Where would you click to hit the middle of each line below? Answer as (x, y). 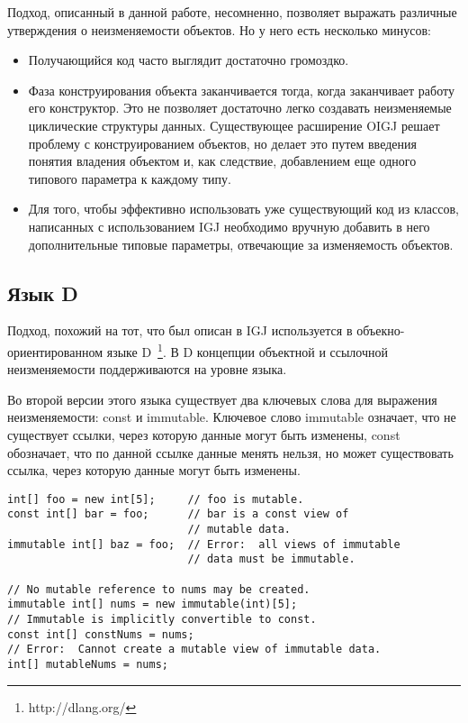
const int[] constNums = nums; (101, 634)
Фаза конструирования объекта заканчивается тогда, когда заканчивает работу (241, 90)
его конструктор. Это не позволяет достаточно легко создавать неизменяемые (240, 108)
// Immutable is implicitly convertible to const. (162, 619)
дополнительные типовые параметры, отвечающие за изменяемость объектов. (241, 244)
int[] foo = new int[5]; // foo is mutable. (156, 499)
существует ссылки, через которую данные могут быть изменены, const (204, 434)
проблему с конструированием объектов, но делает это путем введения (222, 143)
